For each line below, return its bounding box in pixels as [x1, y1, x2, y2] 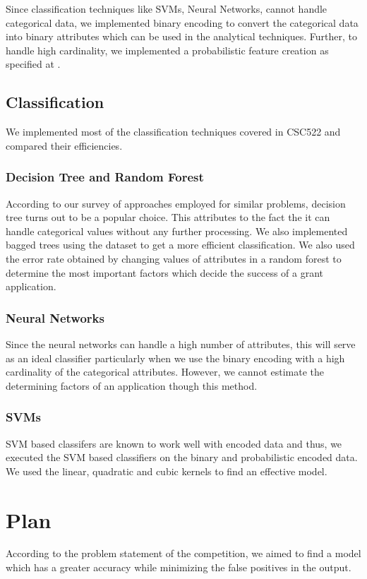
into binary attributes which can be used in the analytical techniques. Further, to [6, 29, 358, 44]
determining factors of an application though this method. [6, 378, 258, 393]
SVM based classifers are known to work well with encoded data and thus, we [6, 436, 342, 450]
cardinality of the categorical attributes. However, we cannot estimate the [6, 364, 324, 379]
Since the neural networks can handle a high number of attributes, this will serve [6, 336, 356, 351]
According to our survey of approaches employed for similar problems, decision [6, 196, 346, 210]
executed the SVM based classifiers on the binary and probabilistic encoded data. [6, 450, 358, 465]
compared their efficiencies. [6, 138, 123, 153]
